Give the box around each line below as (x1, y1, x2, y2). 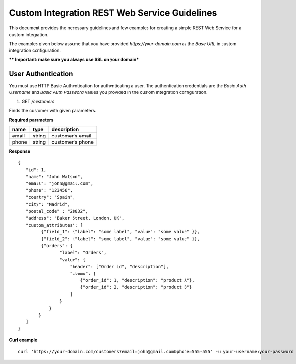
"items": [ (70, 271, 96, 276)
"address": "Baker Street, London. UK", (25, 215, 125, 221)
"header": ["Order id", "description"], (70, 264, 169, 270)
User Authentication (9, 69, 73, 78)
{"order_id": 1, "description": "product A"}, (80, 277, 195, 283)
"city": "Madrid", (25, 201, 70, 207)
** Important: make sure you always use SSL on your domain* (9, 57, 139, 63)
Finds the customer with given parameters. (9, 108, 96, 114)
